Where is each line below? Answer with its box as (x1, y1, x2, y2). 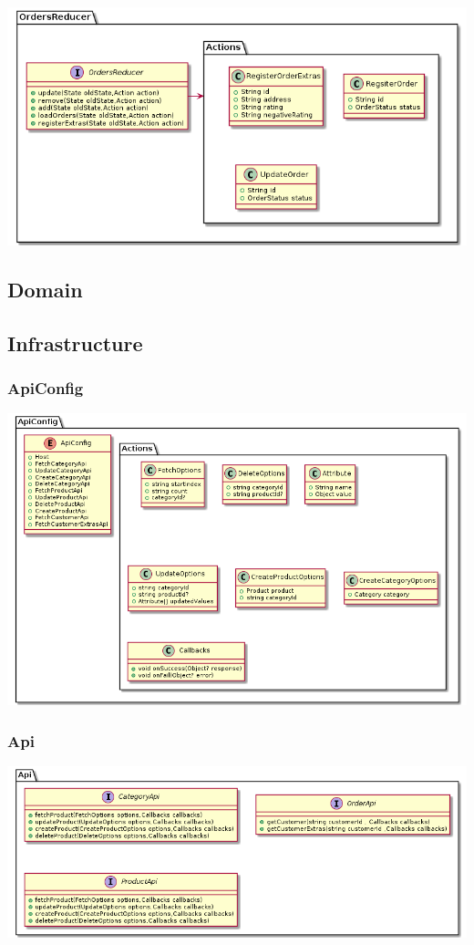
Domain (7, 275, 83, 303)
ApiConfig (7, 376, 84, 399)
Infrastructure (7, 328, 143, 357)
